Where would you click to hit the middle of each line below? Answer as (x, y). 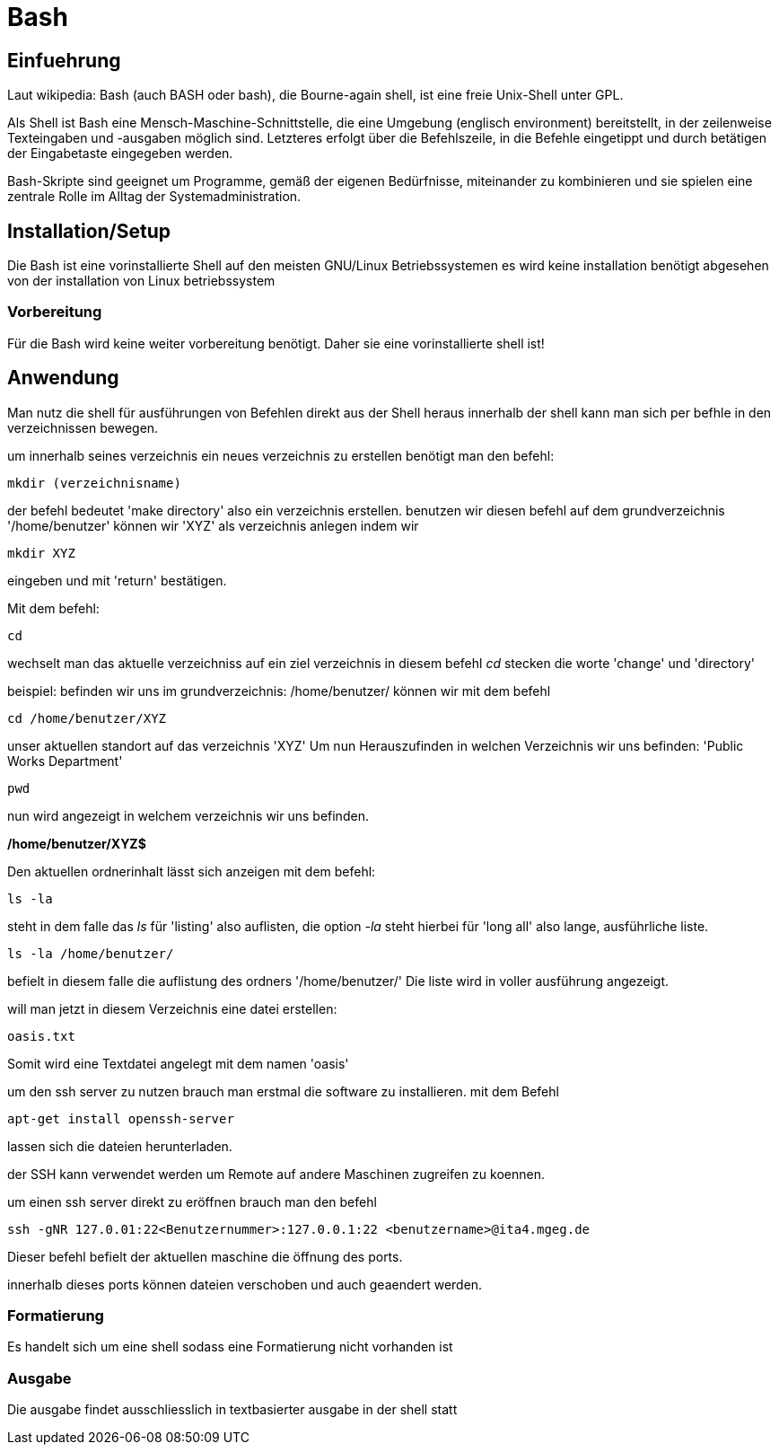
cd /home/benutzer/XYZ (87, 718)
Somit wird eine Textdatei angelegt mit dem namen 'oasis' (178, 1063)
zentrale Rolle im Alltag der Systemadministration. (154, 197)
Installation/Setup (89, 231)
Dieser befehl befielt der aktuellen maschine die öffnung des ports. (205, 1256)
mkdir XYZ (41, 553)
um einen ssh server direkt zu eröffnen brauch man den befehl (192, 1201)
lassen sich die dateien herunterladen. (120, 1146)
